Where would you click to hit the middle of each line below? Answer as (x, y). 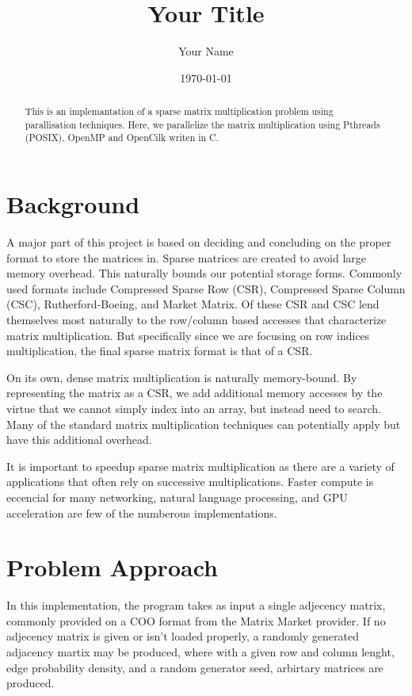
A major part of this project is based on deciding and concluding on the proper (199, 242)
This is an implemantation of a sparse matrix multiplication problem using (179, 111)
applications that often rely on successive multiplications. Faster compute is (190, 482)
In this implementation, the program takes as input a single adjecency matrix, (196, 605)
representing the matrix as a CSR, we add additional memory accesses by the (195, 393)
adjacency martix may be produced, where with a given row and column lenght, (200, 652)
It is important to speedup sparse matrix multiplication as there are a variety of (200, 466)
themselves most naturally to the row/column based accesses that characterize (196, 319)
